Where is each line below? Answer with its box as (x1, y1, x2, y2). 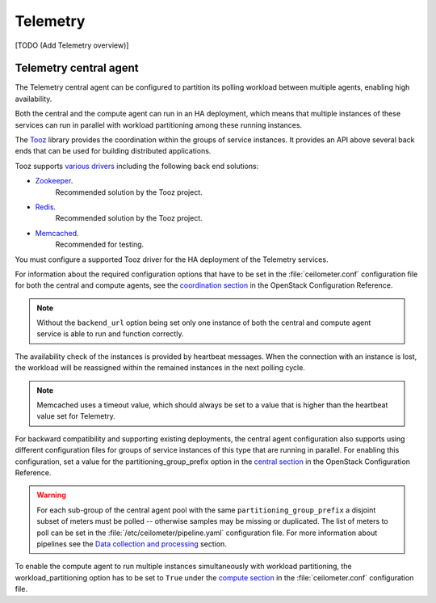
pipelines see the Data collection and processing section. (36, 538, 228, 549)
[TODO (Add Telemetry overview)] (15, 40, 129, 50)
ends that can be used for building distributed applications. (15, 146, 212, 156)
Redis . (35, 202, 57, 212)
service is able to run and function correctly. (36, 329, 184, 339)
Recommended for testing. (55, 239, 145, 250)
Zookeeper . (35, 176, 73, 186)
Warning (36, 490, 66, 500)
